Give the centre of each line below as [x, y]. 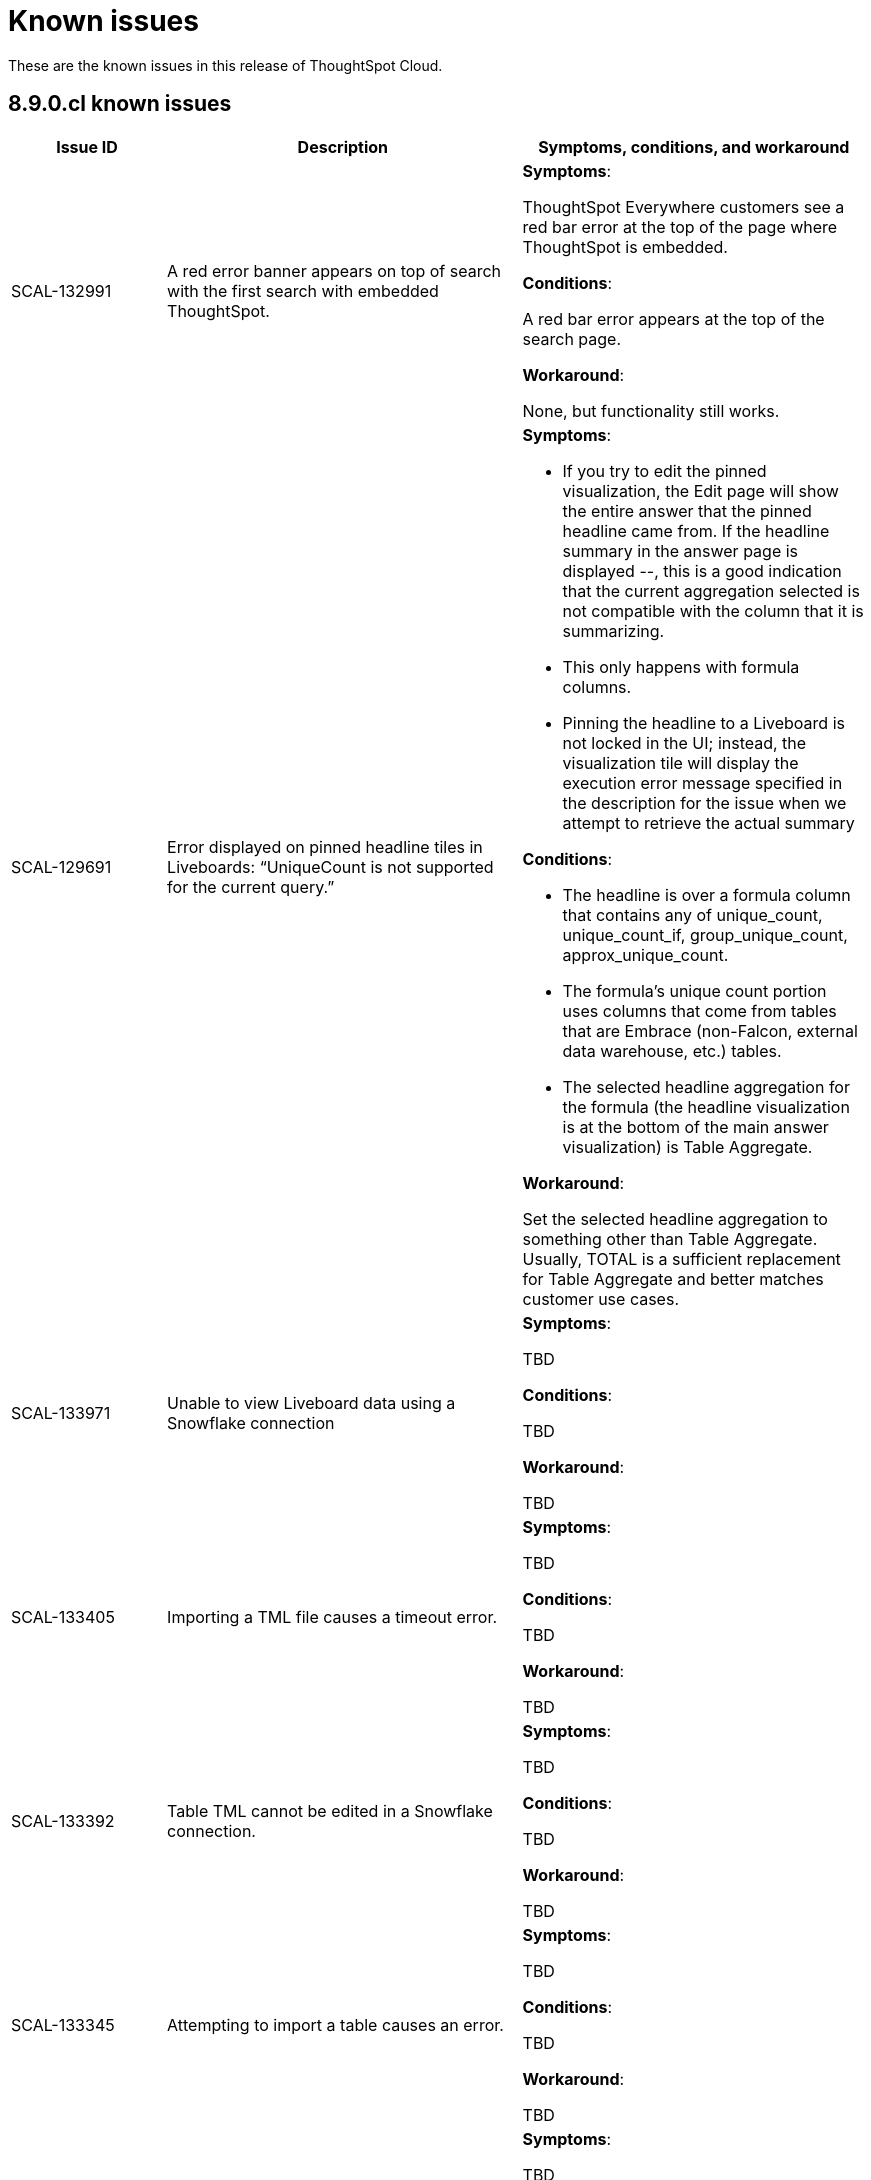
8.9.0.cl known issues [120, 104]
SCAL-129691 [61, 866]
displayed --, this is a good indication [702, 570]
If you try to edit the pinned [664, 470]
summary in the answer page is [680, 550]
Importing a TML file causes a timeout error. [332, 1616]
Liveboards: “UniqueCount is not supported [330, 866]
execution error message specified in [702, 782]
